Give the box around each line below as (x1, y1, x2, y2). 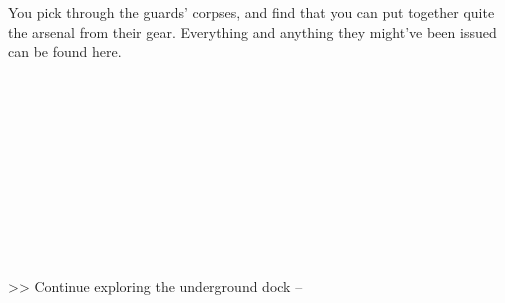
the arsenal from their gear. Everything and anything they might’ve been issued (8, 21, 497, 42)
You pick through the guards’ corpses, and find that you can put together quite (8, 2, 495, 22)
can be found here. (8, 41, 122, 62)
